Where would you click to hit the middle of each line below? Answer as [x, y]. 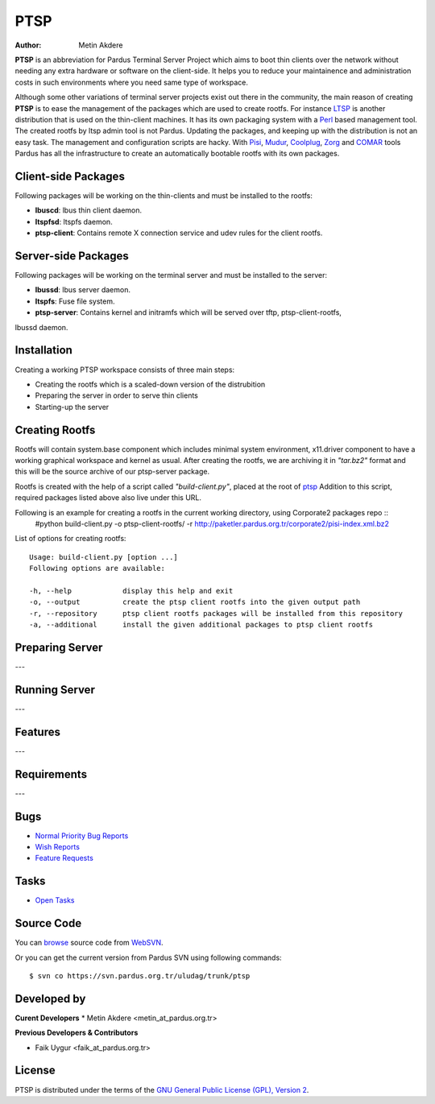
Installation [43, 350]
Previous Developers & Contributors [77, 1033]
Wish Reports [58, 846]
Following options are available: [97, 569]
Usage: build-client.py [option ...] [104, 557]
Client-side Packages [70, 176]
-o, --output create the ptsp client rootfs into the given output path [195, 602]
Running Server [55, 690]
